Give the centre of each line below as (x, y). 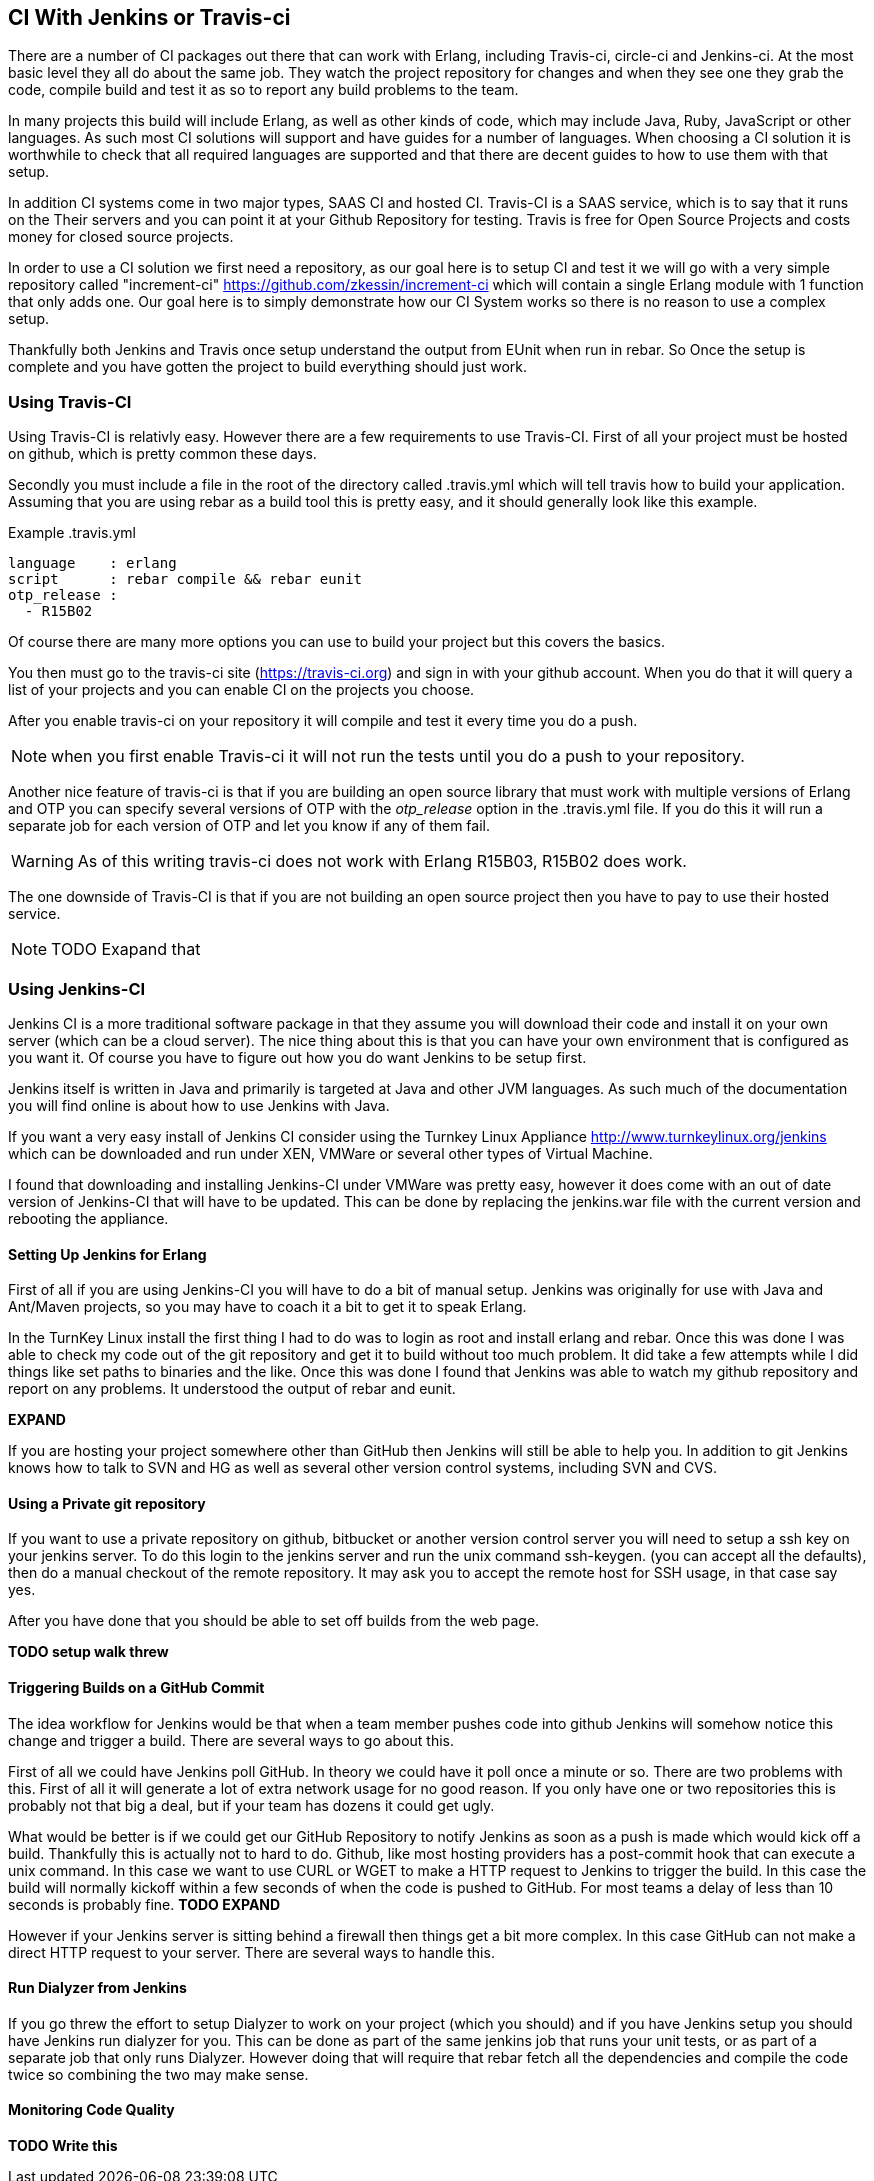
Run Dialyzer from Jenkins (97, 1988)
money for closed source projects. (121, 237)
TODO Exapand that (126, 949)
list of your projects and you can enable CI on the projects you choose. (241, 690)
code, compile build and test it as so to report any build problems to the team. (263, 90)
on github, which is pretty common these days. (162, 454)
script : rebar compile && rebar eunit (185, 579)
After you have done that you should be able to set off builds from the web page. (274, 1621)
